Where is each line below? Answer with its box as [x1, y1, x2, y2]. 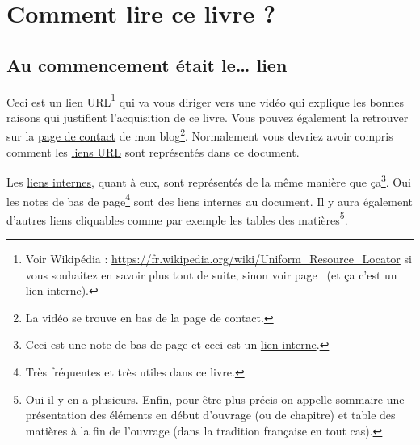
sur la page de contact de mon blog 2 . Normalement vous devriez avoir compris [6, 125, 393, 145]
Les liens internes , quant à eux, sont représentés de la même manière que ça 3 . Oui [6, 171, 411, 190]
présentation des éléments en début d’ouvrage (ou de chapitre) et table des [25, 406, 396, 423]
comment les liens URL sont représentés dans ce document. [6, 143, 300, 160]
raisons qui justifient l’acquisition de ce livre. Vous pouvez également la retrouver [6, 108, 409, 125]
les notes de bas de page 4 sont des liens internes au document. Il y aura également [6, 190, 414, 209]
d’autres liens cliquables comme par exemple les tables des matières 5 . [6, 208, 348, 228]
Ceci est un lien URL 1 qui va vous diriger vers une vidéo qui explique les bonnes [6, 90, 405, 110]
